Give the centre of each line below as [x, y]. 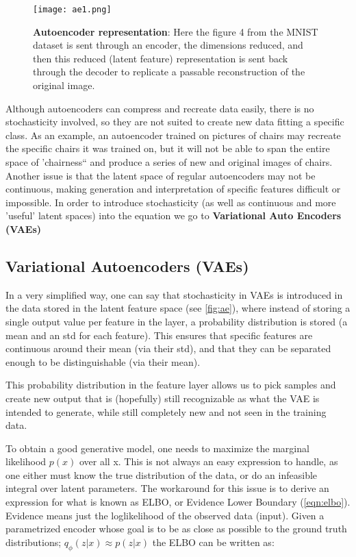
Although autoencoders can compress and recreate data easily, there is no [160, 108]
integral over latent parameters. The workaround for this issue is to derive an [167, 488]
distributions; [34, 542]
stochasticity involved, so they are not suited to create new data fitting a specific [175, 122]
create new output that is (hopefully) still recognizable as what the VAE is [163, 398]
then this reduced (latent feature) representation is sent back [161, 58]
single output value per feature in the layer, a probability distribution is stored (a [177, 321]
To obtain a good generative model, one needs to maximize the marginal [157, 448]
